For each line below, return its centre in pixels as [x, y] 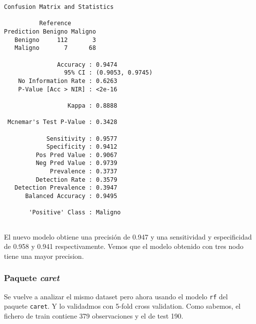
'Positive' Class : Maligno [75, 213]
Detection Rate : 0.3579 [77, 180]
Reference [55, 23]
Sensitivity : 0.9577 [82, 139]
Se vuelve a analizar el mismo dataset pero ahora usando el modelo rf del [116, 296]
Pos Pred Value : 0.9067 [77, 155]
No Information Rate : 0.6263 [68, 81]
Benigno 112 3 [55, 40]
